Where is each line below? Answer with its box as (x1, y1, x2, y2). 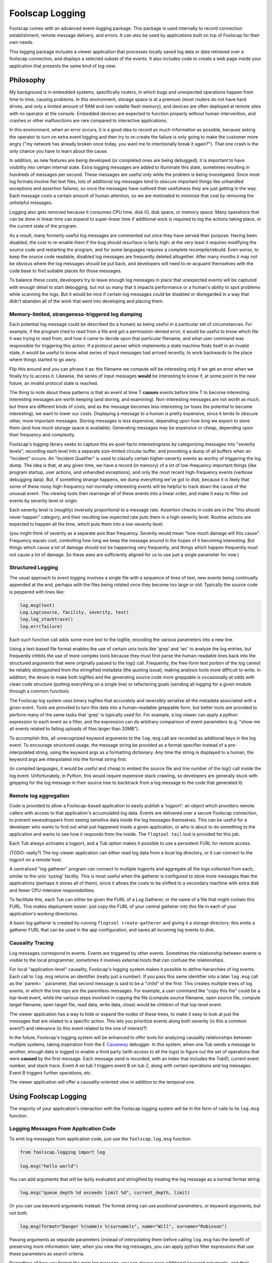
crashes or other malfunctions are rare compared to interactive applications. (9, 117, 168, 123)
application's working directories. (9, 910, 79, 916)
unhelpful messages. (9, 200, 53, 206)
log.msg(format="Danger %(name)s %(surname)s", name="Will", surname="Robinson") (20, 1223, 228, 1229)
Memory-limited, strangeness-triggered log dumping (9, 311, 143, 318)
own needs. (9, 39, 34, 45)
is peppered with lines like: (9, 589, 65, 595)
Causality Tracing (9, 940, 54, 947)
